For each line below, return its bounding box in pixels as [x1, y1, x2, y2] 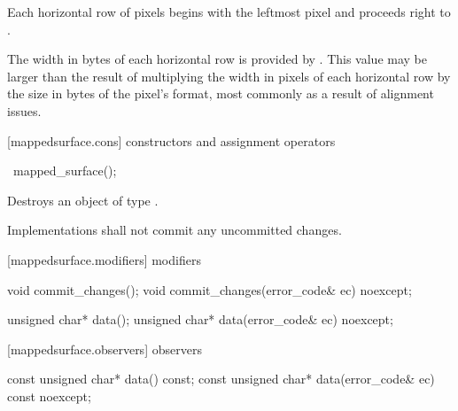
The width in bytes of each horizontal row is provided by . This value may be [7, 50, 427, 68]
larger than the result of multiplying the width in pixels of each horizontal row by [7, 66, 451, 85]
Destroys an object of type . [7, 190, 159, 209]
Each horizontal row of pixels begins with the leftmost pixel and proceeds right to [7, 3, 451, 20]
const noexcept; [7, 386, 91, 405]
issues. [7, 101, 42, 120]
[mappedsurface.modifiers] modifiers [7, 250, 201, 268]
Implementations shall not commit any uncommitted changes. [7, 221, 342, 239]
